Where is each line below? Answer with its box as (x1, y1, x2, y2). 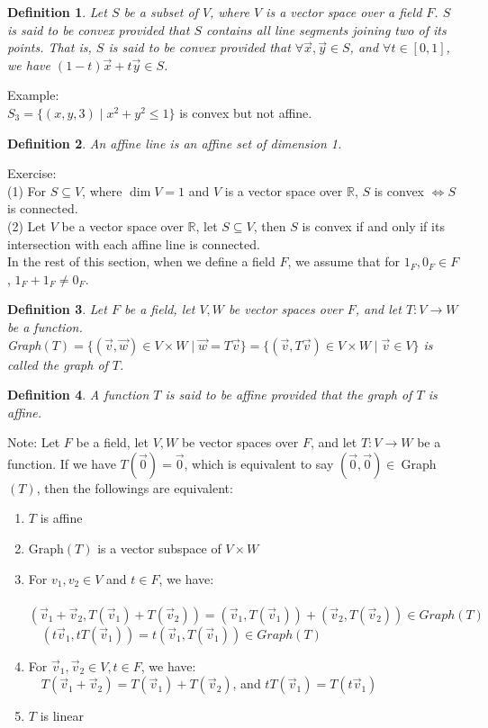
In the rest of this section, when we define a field (7, 252, 276, 271)
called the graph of (7, 355, 108, 373)
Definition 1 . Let (7, 3, 107, 21)
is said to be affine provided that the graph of (165, 385, 412, 404)
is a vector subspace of (97, 539, 221, 558)
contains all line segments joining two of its (206, 20, 447, 39)
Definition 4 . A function (7, 385, 149, 404)
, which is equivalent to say (184, 454, 334, 472)
